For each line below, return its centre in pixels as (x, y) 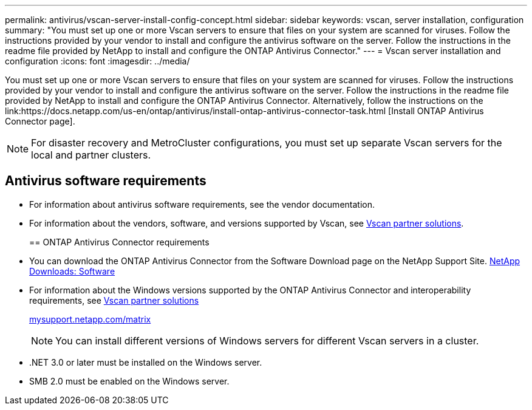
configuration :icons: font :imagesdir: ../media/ (97, 61)
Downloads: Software (72, 271)
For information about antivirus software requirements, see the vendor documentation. (202, 204)
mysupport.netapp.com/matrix (90, 319)
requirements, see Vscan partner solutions (114, 300)
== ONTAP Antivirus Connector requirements (119, 242)
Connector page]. (40, 121)
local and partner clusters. (91, 155)
